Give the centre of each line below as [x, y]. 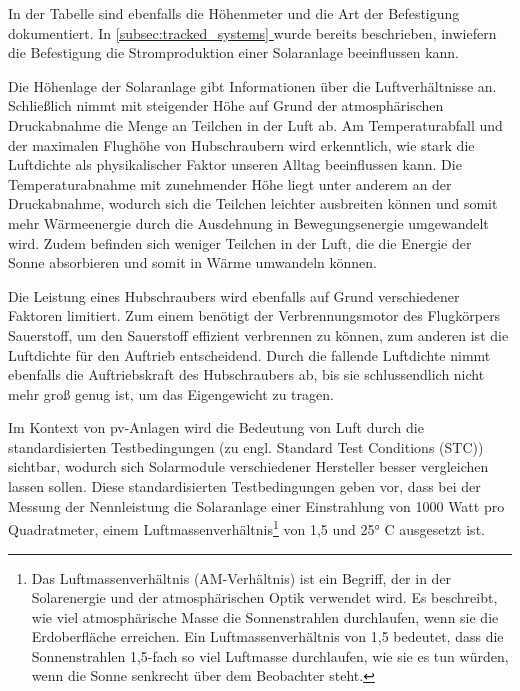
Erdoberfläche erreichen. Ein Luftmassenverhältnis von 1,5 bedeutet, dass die [267, 636]
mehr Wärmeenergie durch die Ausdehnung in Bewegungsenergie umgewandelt [248, 222]
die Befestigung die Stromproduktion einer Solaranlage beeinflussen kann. [233, 52]
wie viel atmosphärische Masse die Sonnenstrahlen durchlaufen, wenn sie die [265, 616]
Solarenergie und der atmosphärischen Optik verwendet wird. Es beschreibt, [264, 597]
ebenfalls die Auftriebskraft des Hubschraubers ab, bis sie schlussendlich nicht [246, 374]
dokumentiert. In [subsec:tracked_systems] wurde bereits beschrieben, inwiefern [252, 32]
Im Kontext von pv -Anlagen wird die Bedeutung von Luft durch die [216, 427]
